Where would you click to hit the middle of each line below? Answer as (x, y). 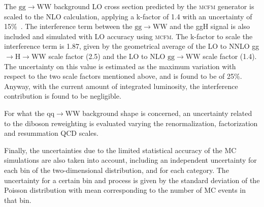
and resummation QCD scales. (51, 133)
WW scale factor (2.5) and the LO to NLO (98, 56)
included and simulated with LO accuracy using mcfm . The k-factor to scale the (128, 36)
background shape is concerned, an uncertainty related (167, 113)
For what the (24, 113)
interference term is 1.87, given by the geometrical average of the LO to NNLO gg (132, 46)
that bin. (18, 200)
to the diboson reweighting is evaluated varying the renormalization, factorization (131, 123)
